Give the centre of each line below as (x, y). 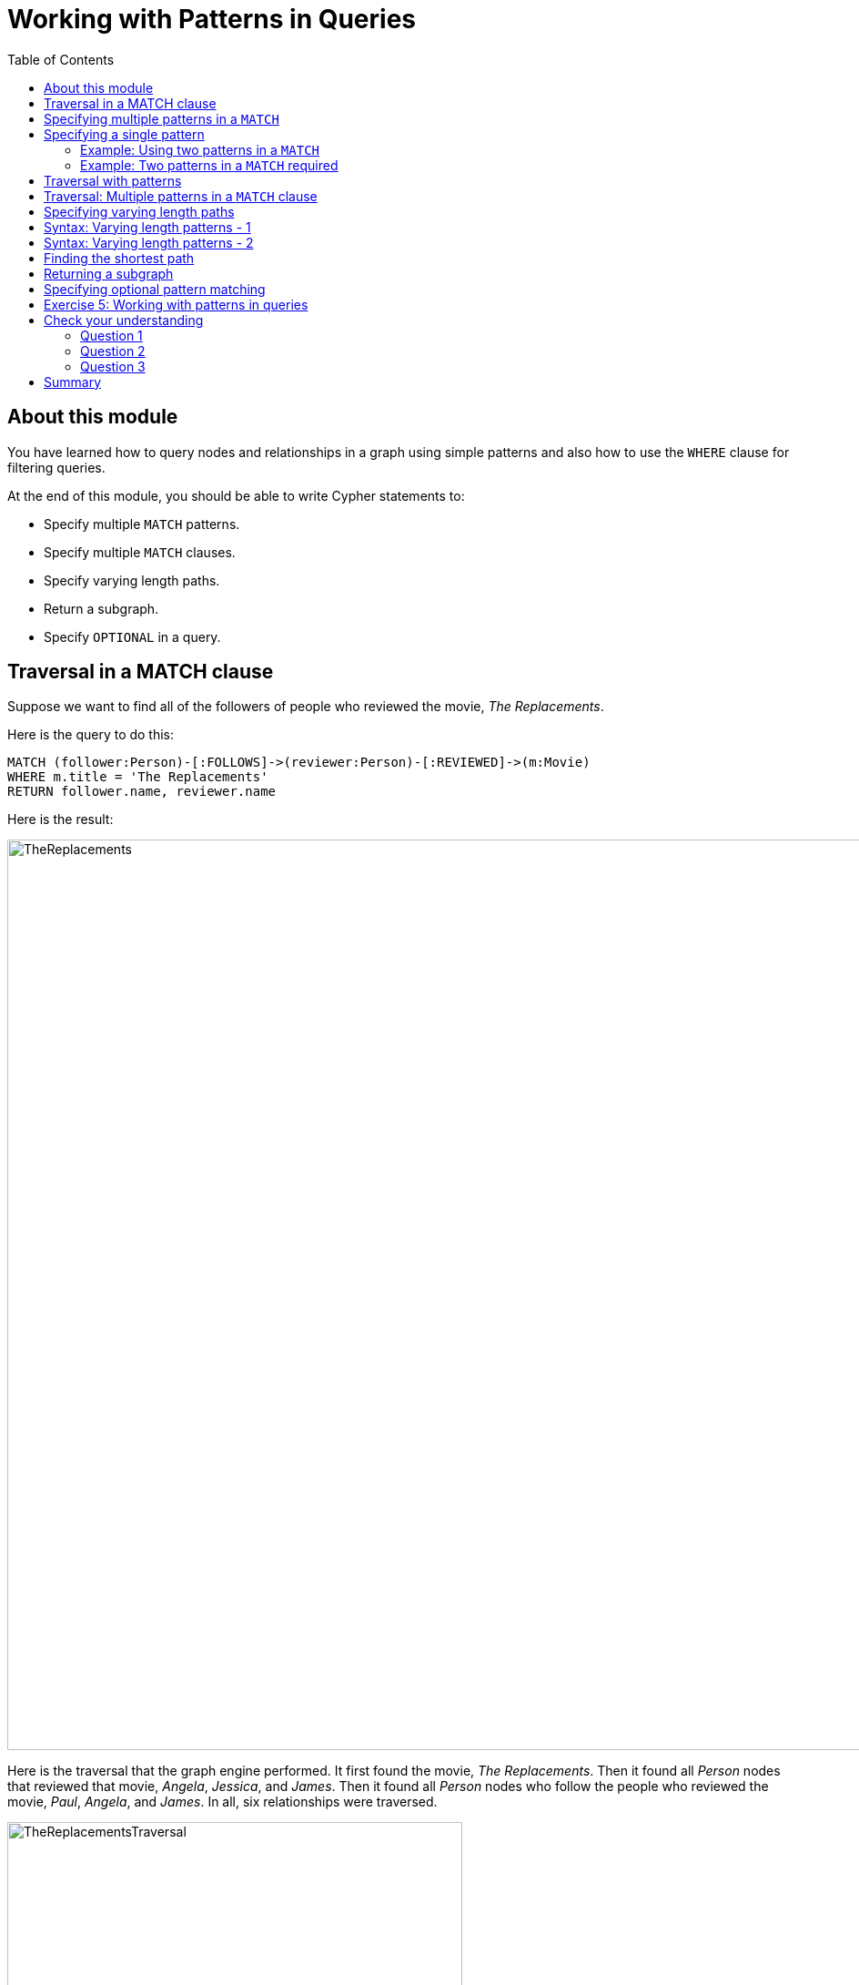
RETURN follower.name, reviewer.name (142, 792)
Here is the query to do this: (91, 735)
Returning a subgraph (109, 273)
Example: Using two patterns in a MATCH (200, 149)
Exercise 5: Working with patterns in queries (176, 304)
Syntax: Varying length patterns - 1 (147, 227)
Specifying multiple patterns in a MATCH (162, 118)
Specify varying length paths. (132, 580)
